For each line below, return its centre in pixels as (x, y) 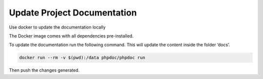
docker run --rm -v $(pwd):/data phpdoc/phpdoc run (82, 58)
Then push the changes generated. (44, 70)
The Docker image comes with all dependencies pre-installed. (71, 36)
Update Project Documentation (73, 13)
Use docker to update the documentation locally (57, 27)
